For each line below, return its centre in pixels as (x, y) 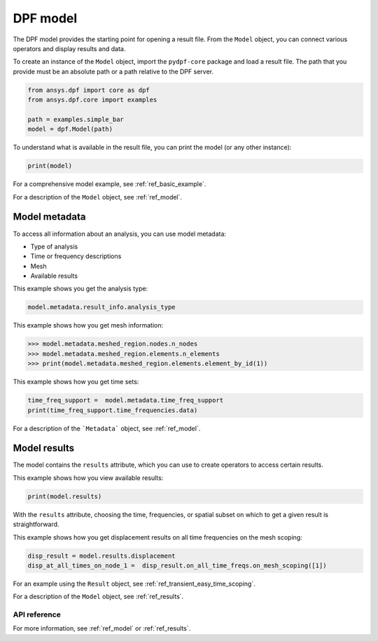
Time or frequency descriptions (76, 256)
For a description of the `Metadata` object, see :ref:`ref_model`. (107, 428)
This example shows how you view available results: (88, 478)
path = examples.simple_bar (76, 119)
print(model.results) (65, 496)
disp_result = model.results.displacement (101, 556)
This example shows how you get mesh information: (88, 325)
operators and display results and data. (69, 48)
